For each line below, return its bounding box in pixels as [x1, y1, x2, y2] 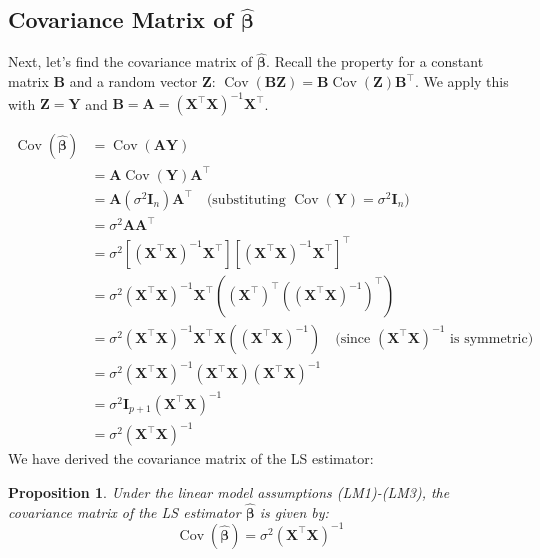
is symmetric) [450, 331, 534, 346]
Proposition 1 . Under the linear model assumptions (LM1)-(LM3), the [8, 482, 450, 503]
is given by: [259, 501, 329, 522]
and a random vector [69, 71, 198, 92]
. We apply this [414, 71, 509, 92]
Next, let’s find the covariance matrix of [8, 51, 253, 72]
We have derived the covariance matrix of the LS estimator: [8, 448, 374, 469]
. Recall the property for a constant [266, 51, 484, 72]
